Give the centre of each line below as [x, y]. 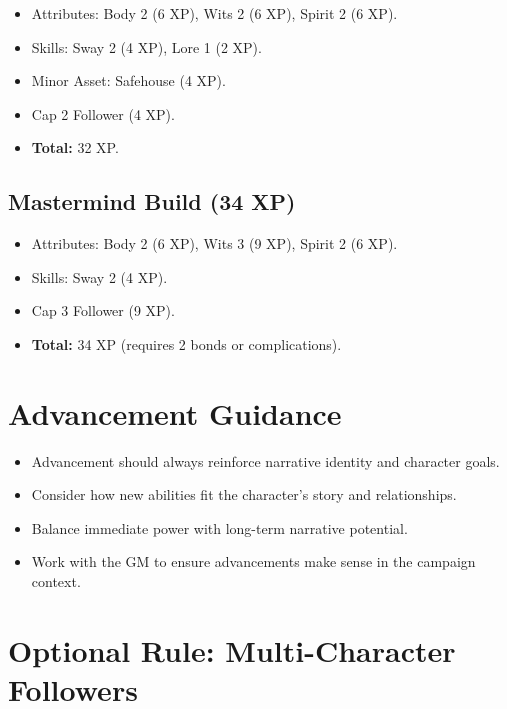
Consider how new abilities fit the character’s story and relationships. [244, 494]
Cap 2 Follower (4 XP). [103, 113]
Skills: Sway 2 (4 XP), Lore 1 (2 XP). [146, 46]
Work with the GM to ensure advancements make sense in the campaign [253, 561]
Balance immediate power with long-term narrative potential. [219, 527]
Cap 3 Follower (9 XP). [103, 310]
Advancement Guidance [175, 412]
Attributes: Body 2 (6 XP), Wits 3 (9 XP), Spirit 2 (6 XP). [214, 243]
